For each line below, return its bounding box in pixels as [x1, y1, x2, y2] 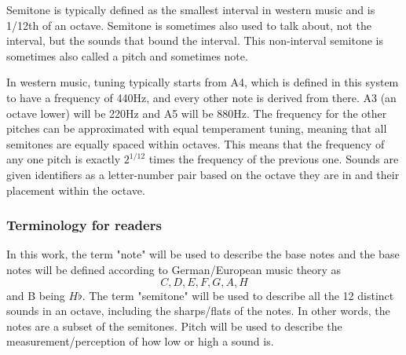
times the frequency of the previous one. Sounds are [148, 151, 399, 167]
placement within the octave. [6, 181, 145, 198]
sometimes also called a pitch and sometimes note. [6, 47, 248, 64]
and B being [6, 287, 65, 303]
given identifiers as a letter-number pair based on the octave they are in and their [6, 166, 400, 182]
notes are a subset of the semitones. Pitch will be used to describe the [6, 317, 342, 334]
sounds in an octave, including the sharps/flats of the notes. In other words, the [6, 302, 390, 319]
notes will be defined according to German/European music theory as [6, 261, 342, 277]
